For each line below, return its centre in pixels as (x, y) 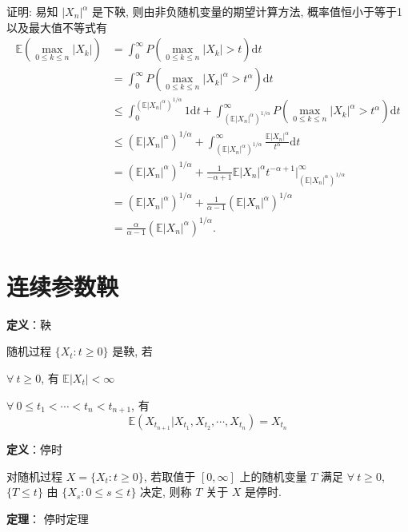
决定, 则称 (166, 492)
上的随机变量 (273, 476)
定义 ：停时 (34, 449)
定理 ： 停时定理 (48, 518)
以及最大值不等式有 (57, 27)
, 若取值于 (170, 476)
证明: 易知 (32, 11)
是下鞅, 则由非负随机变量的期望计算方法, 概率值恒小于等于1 (247, 11)
